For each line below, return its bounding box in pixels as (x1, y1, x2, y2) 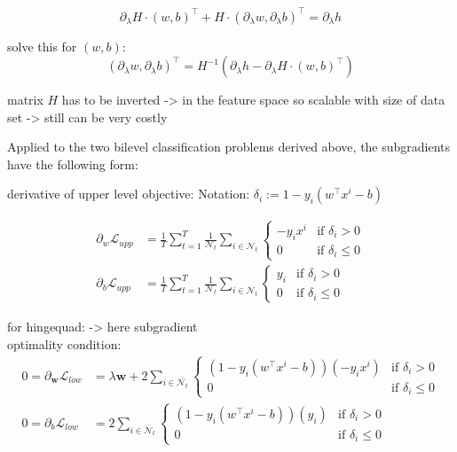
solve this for (7, 36, 77, 55)
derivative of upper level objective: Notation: (7, 184, 250, 203)
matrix (7, 90, 43, 109)
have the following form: (7, 154, 138, 173)
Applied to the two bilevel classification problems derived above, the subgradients (7, 137, 451, 156)
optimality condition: (7, 335, 122, 354)
